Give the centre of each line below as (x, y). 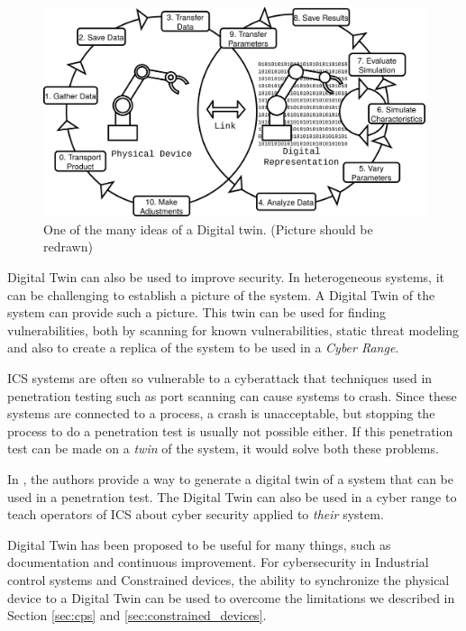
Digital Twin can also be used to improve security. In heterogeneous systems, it (226, 277)
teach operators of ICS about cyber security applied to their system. (196, 514)
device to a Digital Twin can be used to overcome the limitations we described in (231, 597)
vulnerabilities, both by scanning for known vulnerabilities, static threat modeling (233, 329)
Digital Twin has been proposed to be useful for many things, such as (199, 544)
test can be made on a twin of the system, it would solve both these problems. (223, 448)
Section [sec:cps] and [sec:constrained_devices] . (137, 615)
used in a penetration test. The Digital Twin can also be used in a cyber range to (232, 496)
